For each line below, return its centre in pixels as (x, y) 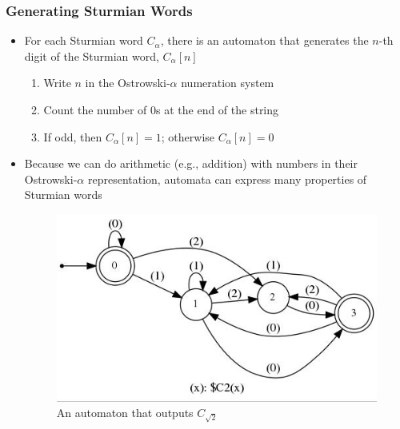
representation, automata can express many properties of (227, 179)
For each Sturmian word (84, 40)
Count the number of (95, 109)
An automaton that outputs (125, 413)
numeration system (228, 83)
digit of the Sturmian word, (92, 56)
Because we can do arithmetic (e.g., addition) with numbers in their (191, 163)
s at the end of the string (218, 109)
